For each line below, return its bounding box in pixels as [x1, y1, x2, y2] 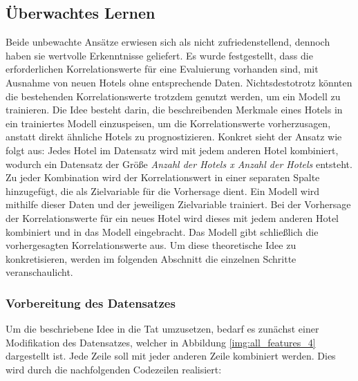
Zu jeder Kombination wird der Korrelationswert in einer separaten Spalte [6, 170, 320, 185]
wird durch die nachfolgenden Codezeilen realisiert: [6, 362, 222, 376]
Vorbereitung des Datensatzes [6, 294, 176, 311]
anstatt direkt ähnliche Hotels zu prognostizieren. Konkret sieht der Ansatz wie [6, 129, 342, 144]
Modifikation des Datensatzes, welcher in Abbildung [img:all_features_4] [6, 335, 316, 349]
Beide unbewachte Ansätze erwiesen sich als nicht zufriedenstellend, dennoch [6, 35, 330, 49]
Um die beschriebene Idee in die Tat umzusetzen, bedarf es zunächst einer [6, 322, 319, 336]
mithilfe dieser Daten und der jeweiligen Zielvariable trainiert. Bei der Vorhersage [6, 197, 351, 212]
